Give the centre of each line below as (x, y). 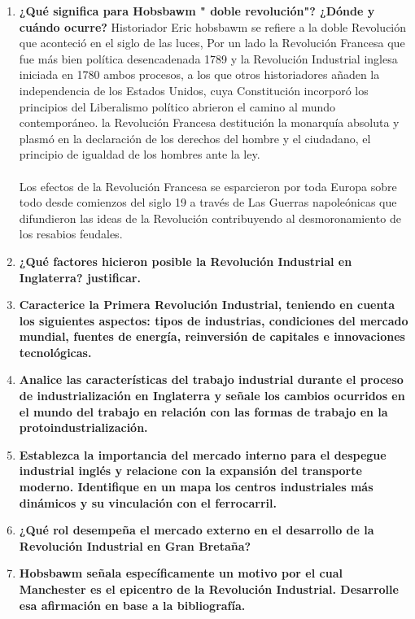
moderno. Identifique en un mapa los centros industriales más (196, 487)
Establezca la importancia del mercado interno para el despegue (203, 454)
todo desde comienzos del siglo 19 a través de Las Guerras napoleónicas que (208, 202)
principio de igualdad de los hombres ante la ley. (140, 154)
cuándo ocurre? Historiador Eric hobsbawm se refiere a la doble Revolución (213, 26)
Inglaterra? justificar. (80, 277)
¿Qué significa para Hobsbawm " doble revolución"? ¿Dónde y (197, 11)
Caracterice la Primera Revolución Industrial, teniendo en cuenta (207, 305)
